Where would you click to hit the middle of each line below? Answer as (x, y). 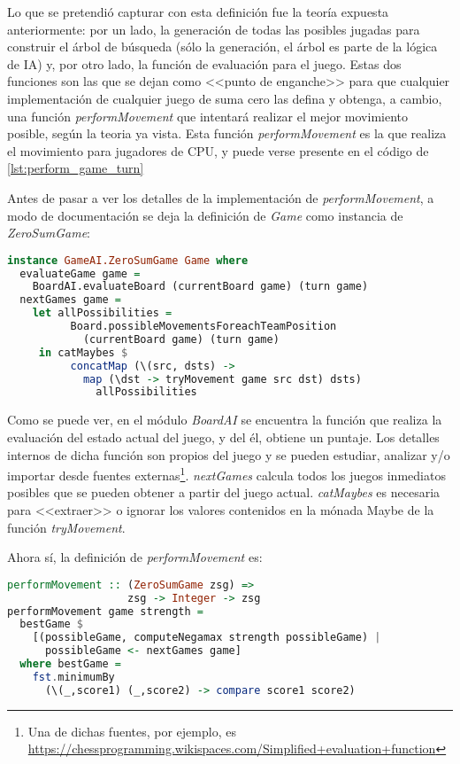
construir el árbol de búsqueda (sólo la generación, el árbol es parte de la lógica (222, 47)
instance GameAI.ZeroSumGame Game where (128, 260)
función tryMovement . (66, 527)
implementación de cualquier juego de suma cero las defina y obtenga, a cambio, (225, 98)
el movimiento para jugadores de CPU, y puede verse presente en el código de (218, 150)
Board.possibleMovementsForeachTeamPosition (203, 327)
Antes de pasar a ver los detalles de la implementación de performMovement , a (221, 197)
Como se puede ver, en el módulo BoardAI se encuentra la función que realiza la (225, 420)
